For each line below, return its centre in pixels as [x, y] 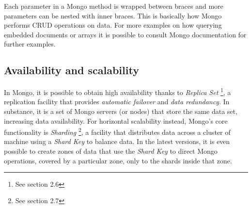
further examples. [30, 44]
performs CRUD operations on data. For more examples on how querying [113, 25]
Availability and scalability [71, 70]
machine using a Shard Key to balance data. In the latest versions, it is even [117, 141]
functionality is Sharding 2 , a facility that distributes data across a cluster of [117, 131]
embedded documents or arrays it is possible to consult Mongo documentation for [125, 34]
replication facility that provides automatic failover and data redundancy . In [117, 102]
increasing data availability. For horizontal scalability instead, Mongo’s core [116, 120]
